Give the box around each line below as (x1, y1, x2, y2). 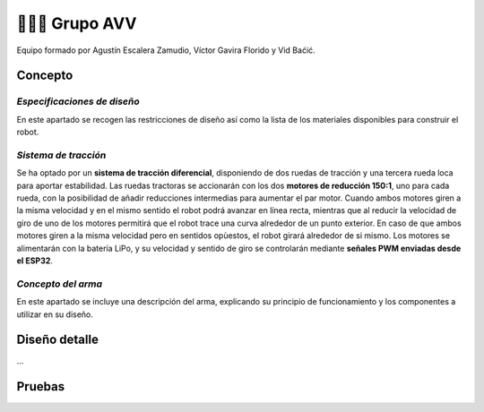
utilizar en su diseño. (16, 309, 94, 320)
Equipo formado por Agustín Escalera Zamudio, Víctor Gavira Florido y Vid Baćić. (16, 45, 315, 56)
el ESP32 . (16, 255, 54, 266)
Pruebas (16, 379, 65, 394)
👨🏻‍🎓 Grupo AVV (16, 13, 137, 33)
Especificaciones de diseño (16, 95, 140, 107)
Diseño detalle (16, 332, 99, 348)
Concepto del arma (16, 278, 103, 290)
